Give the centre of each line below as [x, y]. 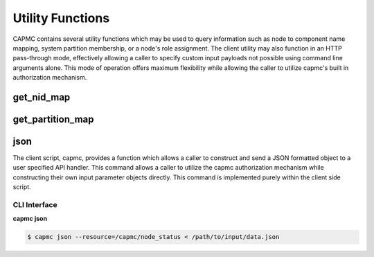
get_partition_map [53, 119]
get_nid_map [42, 97]
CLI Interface [35, 204]
